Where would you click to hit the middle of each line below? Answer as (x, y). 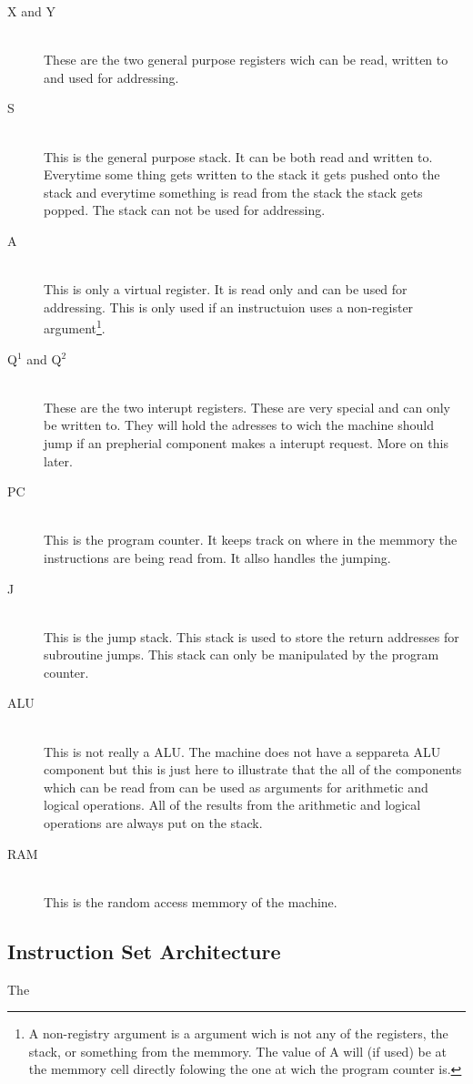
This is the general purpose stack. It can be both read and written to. (238, 156)
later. (58, 460)
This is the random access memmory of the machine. (191, 901)
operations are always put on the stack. (153, 823)
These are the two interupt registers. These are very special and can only (247, 407)
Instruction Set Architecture (144, 951)
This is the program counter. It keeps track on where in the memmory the (251, 540)
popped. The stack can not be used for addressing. (185, 210)
